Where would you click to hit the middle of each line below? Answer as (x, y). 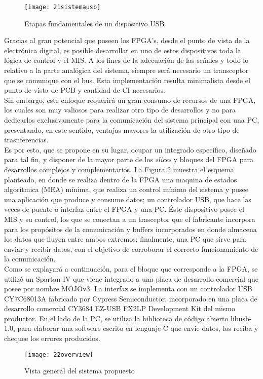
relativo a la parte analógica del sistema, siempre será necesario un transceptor (126, 70)
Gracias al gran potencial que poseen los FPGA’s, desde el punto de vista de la (127, 40)
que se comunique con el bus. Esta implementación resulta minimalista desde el (127, 80)
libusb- (241, 318)
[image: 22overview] (59, 354)
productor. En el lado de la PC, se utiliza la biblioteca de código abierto (116, 318)
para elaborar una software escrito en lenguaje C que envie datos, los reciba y (138, 328)
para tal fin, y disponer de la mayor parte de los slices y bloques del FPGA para (129, 159)
